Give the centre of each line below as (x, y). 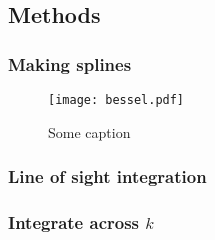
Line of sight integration (107, 176)
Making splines (70, 63)
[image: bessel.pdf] (116, 100)
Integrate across (74, 222)
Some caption (89, 131)
